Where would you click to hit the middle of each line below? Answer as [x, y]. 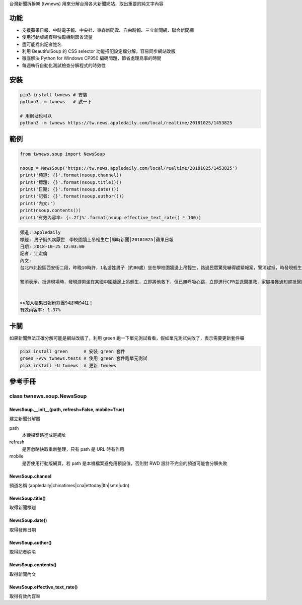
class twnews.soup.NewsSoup [48, 396]
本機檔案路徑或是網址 [44, 435]
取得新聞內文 [23, 574]
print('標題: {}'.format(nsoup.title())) [71, 182]
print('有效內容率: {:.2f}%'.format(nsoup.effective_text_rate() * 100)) [110, 217]
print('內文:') [37, 203]
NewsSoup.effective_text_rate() [44, 587]
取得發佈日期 [23, 529]
